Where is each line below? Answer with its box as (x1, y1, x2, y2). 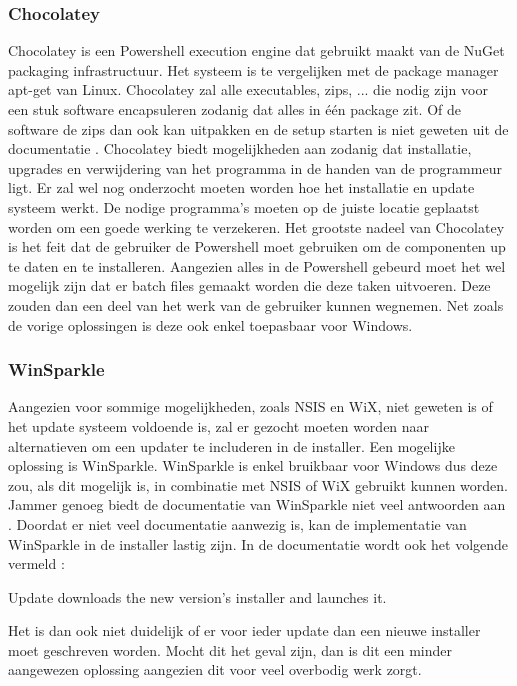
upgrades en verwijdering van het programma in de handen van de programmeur (8, 157, 502, 178)
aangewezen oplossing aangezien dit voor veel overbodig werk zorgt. (8, 659, 422, 680)
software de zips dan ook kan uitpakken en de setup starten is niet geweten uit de (8, 118, 509, 139)
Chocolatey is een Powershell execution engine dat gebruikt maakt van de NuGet (8, 40, 505, 61)
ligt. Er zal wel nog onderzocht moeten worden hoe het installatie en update (8, 177, 475, 198)
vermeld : (8, 553, 65, 574)
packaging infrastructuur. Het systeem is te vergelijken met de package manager (8, 59, 499, 80)
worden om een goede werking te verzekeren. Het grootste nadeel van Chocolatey (8, 216, 505, 237)
